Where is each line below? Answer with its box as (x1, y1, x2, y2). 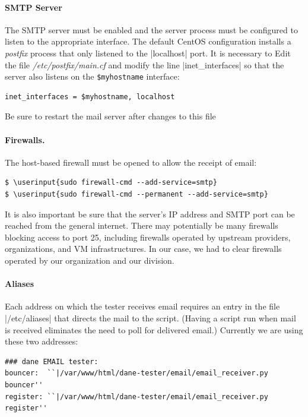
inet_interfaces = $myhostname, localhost (5, 92, 175, 101)
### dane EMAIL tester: (5, 357, 99, 366)
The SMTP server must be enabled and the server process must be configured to (5, 23, 298, 36)
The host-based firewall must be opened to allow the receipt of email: (5, 156, 257, 168)
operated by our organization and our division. (5, 254, 174, 266)
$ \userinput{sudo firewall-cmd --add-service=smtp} (5, 178, 217, 187)
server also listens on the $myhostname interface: (5, 70, 180, 83)
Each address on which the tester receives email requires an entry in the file (5, 300, 280, 312)
